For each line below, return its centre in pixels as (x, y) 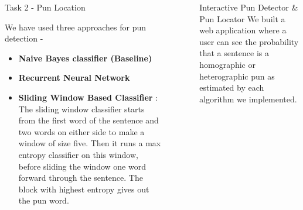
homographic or (227, 64)
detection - (24, 38)
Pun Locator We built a (242, 18)
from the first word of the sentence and (88, 120)
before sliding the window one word (82, 166)
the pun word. (44, 200)
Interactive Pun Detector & (249, 7)
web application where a (243, 30)
